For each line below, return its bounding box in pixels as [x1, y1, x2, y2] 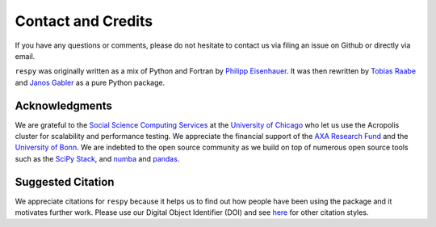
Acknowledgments [15, 99, 113, 112]
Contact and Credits [15, 12, 153, 30]
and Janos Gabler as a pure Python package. [15, 78, 166, 87]
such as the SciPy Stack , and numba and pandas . [15, 153, 180, 163]
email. [15, 51, 36, 61]
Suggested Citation [15, 174, 115, 189]
